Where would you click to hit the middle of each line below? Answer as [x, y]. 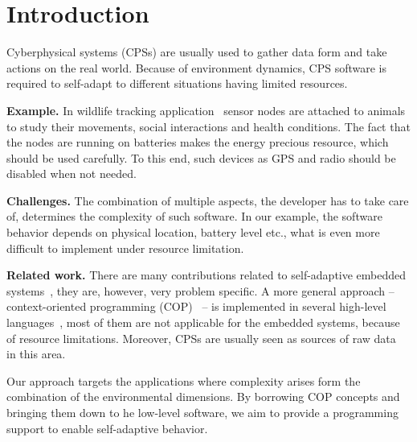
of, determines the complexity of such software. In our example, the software [194, 216]
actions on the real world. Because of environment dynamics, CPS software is [197, 67]
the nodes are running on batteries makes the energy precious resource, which [198, 142]
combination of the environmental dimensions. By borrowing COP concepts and [203, 397]
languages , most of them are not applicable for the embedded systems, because [203, 322]
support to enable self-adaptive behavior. [107, 428]
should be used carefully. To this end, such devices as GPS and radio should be [201, 157]
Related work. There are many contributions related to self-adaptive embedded [206, 275]
